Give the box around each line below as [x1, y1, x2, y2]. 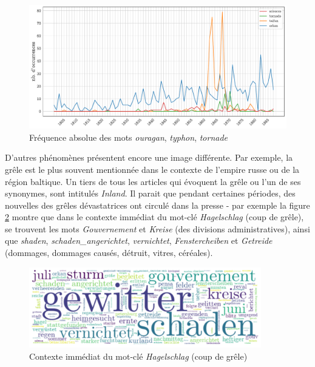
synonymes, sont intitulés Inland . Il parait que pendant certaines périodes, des [5, 187, 296, 200]
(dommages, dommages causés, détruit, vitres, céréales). [5, 246, 213, 259]
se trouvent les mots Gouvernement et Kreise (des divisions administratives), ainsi [5, 222, 310, 235]
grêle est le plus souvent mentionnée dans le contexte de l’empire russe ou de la [5, 163, 300, 175]
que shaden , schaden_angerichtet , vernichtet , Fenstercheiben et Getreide [5, 234, 273, 247]
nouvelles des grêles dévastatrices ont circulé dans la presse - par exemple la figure [5, 198, 310, 211]
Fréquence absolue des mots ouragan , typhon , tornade [29, 130, 228, 143]
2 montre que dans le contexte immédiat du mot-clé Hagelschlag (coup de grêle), [5, 210, 304, 223]
